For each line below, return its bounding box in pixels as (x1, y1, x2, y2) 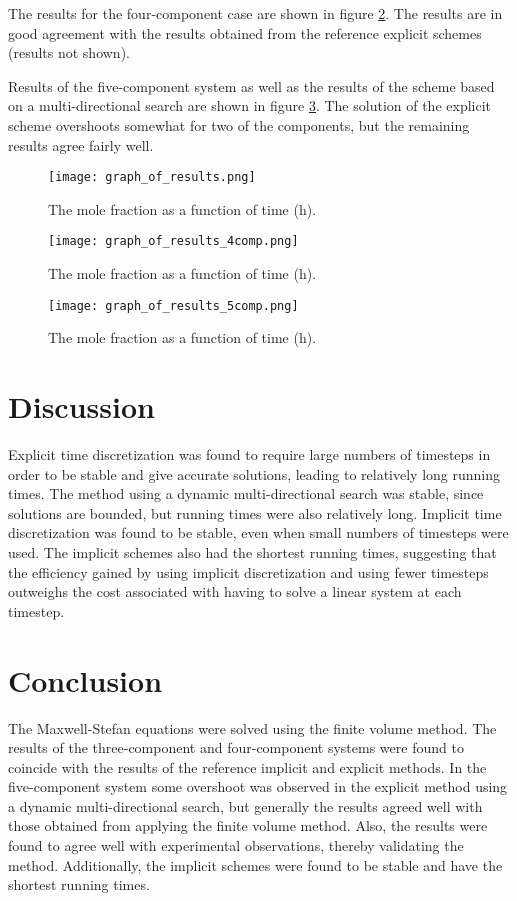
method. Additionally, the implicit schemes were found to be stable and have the (8, 854, 503, 875)
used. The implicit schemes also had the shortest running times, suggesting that (8, 542, 497, 562)
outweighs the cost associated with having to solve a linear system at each (8, 581, 462, 602)
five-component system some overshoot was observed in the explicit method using (8, 776, 508, 797)
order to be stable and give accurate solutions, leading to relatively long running (8, 463, 501, 484)
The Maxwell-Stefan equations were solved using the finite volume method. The (8, 717, 497, 738)
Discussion (8, 386, 155, 427)
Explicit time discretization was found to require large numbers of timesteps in (8, 444, 491, 465)
